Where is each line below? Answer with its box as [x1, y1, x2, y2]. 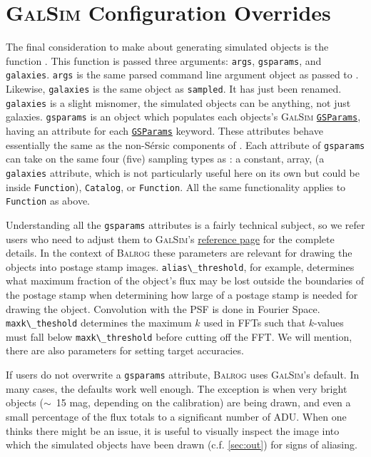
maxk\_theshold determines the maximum [6, 315, 192, 330]
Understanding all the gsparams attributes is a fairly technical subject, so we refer [6, 217, 365, 232]
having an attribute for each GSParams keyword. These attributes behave [6, 123, 323, 138]
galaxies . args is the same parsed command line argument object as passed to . [6, 67, 359, 82]
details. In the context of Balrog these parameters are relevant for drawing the [6, 245, 352, 260]
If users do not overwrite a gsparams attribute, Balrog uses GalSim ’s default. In [6, 367, 360, 382]
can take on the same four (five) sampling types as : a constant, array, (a [6, 151, 325, 166]
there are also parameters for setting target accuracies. [6, 343, 244, 358]
